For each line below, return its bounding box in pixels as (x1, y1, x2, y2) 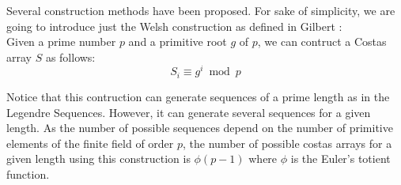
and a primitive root (128, 33, 227, 50)
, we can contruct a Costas (257, 33, 387, 50)
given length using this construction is (6, 150, 191, 167)
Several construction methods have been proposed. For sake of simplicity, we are (6, 2, 395, 18)
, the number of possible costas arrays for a (183, 134, 392, 151)
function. (6, 165, 50, 182)
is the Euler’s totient (290, 150, 391, 167)
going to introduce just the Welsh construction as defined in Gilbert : (6, 17, 342, 34)
